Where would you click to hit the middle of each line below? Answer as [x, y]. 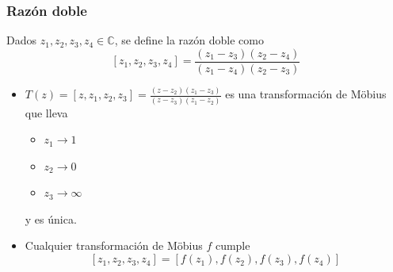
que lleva [46, 112]
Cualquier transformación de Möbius [114, 245]
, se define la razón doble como [189, 40]
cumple [233, 245]
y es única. [51, 218]
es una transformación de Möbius [306, 94]
